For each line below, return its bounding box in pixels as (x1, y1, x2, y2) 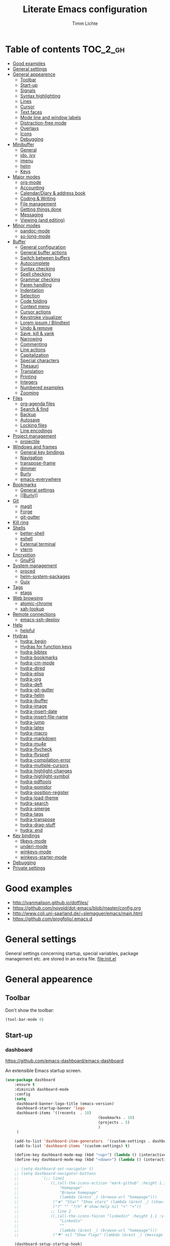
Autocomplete (20, 260, 50, 266)
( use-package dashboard (5, 1077, 56, 1083)
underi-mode (20, 843, 48, 849)
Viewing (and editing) (20, 217, 65, 223)
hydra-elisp (20, 670, 45, 676)
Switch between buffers (20, 255, 70, 261)
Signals (20, 87, 36, 94)
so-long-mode (20, 233, 51, 239)
